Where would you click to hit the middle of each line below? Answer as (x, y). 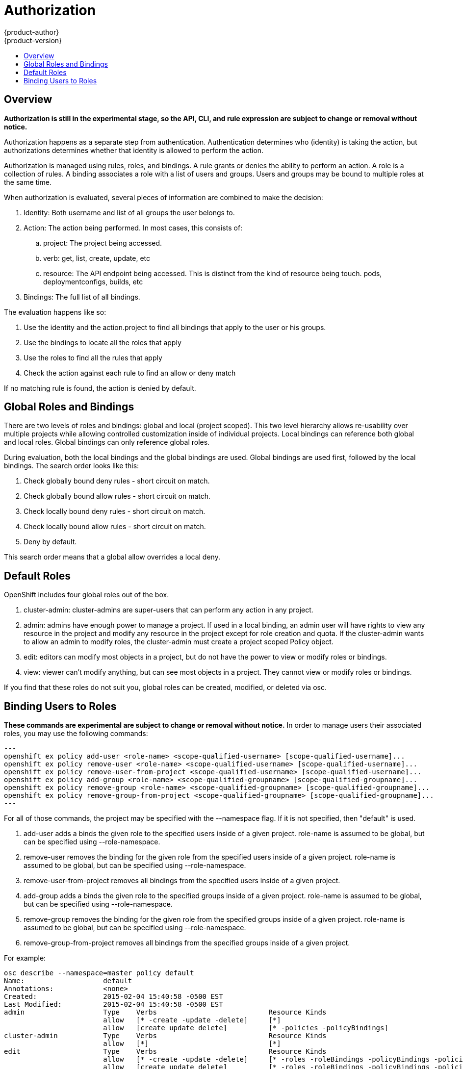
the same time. (28, 182)
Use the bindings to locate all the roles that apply (103, 342)
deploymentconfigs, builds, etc (93, 281)
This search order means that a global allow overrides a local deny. (112, 557)
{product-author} (32, 32)
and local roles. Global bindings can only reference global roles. (107, 442)
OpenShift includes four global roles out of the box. (87, 595)
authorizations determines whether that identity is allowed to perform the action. (134, 150)
